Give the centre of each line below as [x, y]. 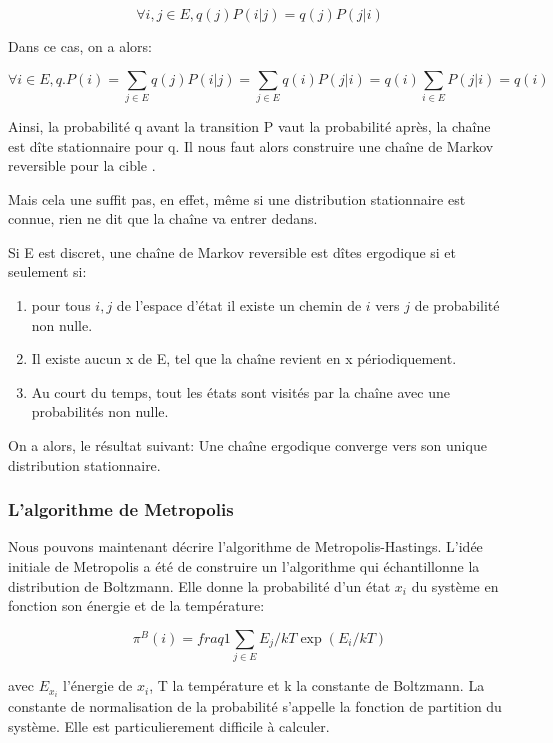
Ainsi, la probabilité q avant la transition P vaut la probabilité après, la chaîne [249, 125]
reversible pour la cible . [82, 165]
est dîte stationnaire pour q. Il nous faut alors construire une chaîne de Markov [251, 145]
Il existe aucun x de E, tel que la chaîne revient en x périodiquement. [244, 358]
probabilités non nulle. [100, 411]
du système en [455, 585]
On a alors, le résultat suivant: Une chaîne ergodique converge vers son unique [247, 445]
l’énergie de [98, 685]
